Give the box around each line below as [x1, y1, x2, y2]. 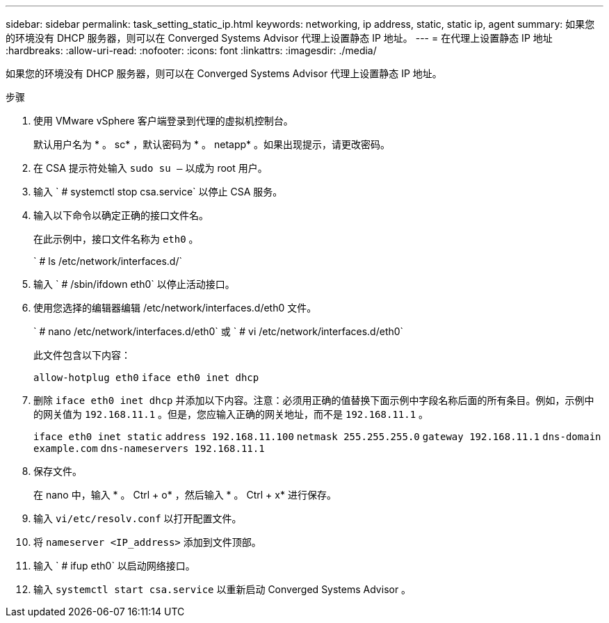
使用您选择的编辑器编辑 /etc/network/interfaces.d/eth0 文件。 [33, 302, 317, 314]
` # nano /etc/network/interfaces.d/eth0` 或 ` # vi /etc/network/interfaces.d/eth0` [33, 325, 404, 337]
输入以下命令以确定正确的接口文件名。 [33, 209, 209, 221]
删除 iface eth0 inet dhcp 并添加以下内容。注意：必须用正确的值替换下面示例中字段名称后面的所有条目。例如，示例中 [33, 394, 594, 406]
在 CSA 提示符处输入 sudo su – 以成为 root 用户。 [33, 162, 268, 174]
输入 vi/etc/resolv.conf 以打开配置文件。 [33, 512, 242, 524]
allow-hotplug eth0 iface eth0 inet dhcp [33, 372, 259, 383]
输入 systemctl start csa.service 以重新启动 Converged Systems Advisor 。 [33, 583, 412, 595]
